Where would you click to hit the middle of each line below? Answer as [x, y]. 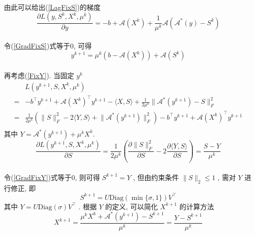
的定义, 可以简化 [131, 206]
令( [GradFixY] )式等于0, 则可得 [52, 177]
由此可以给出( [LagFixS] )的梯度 [52, 7]
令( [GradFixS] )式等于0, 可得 [48, 45]
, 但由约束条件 [156, 177]
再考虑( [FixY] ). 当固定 [39, 75]
